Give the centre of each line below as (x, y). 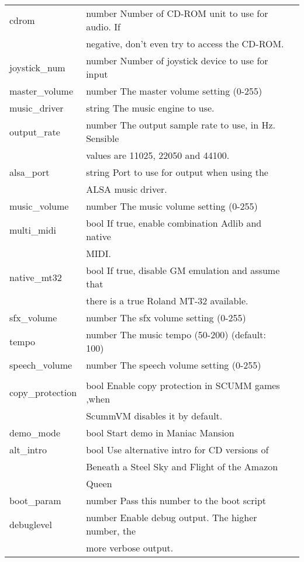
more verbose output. (130, 548)
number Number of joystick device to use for (177, 60)
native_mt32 (36, 277)
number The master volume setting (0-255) (174, 91)
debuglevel (31, 524)
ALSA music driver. (127, 189)
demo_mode (35, 433)
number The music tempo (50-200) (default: (176, 334)
